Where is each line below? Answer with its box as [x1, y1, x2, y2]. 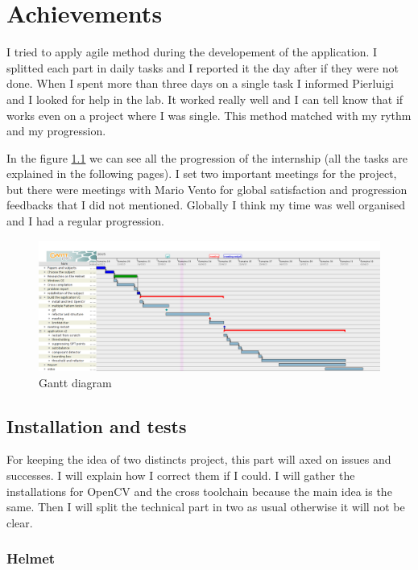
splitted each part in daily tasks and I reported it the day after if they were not [6, 59, 399, 76]
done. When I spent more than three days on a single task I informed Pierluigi [6, 75, 394, 92]
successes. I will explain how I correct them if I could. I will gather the [6, 466, 355, 483]
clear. [6, 514, 33, 531]
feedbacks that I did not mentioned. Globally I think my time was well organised [6, 196, 406, 213]
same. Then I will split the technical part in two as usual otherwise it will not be [6, 498, 405, 515]
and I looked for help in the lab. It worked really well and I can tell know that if [6, 90, 404, 107]
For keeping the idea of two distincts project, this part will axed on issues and [6, 451, 391, 468]
